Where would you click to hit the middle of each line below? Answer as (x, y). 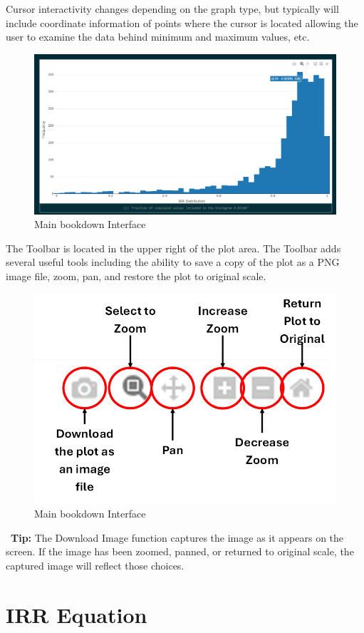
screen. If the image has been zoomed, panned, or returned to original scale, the (180, 551)
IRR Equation (77, 614)
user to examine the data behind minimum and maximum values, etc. (158, 37)
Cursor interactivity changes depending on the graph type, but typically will (172, 9)
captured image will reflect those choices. (95, 565)
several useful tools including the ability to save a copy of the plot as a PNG (173, 262)
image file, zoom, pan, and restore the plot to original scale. (136, 276)
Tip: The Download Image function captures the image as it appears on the (177, 537)
